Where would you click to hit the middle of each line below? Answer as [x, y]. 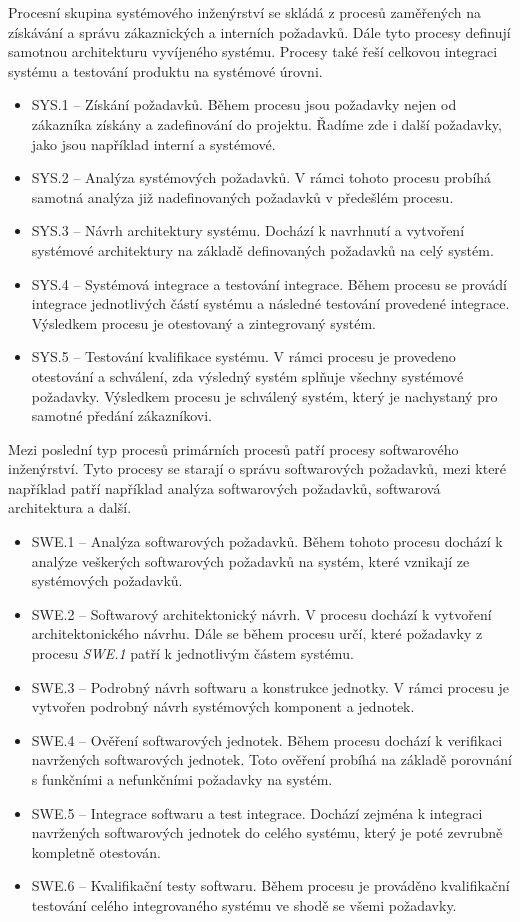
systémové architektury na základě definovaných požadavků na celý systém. [262, 249]
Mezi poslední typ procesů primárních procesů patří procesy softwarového [233, 448]
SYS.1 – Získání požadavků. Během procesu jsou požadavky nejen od [244, 104]
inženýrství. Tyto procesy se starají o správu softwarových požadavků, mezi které [257, 468]
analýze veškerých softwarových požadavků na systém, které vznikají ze [250, 560]
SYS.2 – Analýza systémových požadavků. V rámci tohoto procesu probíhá [261, 177]
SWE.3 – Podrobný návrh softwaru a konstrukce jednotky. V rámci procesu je [270, 686]
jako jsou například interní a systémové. [153, 143]
